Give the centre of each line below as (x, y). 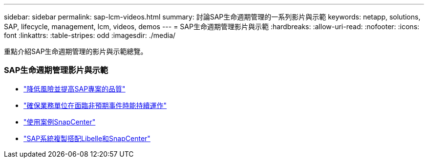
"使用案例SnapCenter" (60, 122)
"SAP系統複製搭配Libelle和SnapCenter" (87, 138)
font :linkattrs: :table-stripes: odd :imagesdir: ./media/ (90, 35)
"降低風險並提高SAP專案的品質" (75, 89)
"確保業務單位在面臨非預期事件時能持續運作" (95, 105)
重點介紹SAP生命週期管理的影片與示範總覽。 (76, 51)
